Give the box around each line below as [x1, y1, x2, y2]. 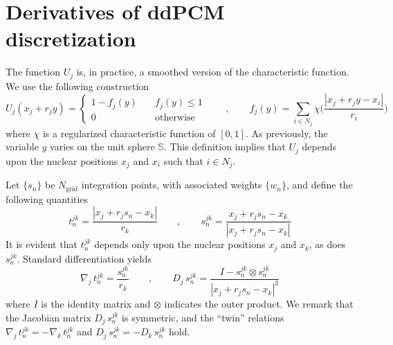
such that [163, 153, 203, 168]
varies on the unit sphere [50, 139, 155, 154]
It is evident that [6, 237, 77, 251]
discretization [6, 24, 136, 53]
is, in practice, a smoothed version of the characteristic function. [76, 64, 349, 79]
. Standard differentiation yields [17, 251, 152, 265]
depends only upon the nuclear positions [94, 237, 266, 251]
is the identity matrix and [41, 297, 151, 311]
